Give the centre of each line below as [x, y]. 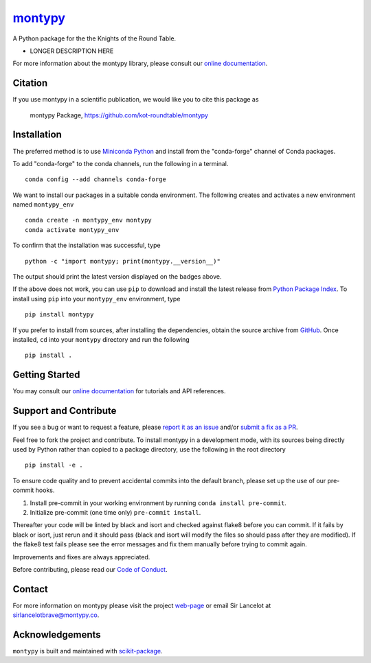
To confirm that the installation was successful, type [87, 245]
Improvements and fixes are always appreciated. [81, 557]
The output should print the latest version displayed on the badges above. [117, 277]
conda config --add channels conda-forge [95, 179]
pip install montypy [59, 315]
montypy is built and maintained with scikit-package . [88, 651]
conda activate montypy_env [72, 230]
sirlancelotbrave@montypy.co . [56, 615]
